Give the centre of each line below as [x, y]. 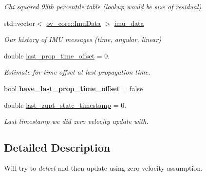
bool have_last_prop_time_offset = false [74, 88]
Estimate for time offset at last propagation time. [77, 72]
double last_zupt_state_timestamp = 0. [65, 105]
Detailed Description [57, 147]
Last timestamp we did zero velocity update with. [76, 121]
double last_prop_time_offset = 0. [57, 55]
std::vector [19, 23]
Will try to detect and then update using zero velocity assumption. [103, 167]
